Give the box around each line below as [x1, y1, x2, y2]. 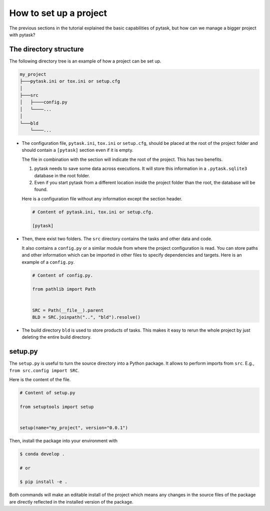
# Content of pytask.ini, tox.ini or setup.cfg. [32, 209, 154, 215]
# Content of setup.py [19, 390, 75, 396]
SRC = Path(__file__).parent [32, 307, 104, 313]
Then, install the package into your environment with [9, 438, 117, 444]
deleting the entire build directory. [21, 334, 92, 340]
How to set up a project [9, 7, 107, 18]
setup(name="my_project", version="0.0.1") [19, 425, 128, 431]
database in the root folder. [34, 172, 90, 178]
